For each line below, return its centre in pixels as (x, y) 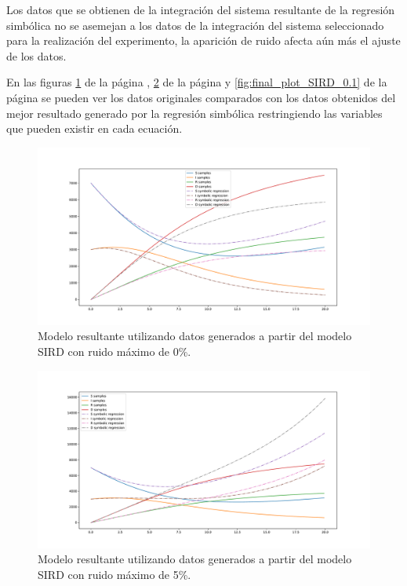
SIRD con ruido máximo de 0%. (114, 352)
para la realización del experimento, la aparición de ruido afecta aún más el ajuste (203, 40)
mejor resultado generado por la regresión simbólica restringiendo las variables (194, 113)
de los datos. (36, 55)
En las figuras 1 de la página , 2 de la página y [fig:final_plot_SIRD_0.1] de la (197, 82)
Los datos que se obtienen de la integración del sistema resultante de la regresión (201, 9)
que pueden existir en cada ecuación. (94, 128)
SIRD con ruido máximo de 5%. (114, 574)
